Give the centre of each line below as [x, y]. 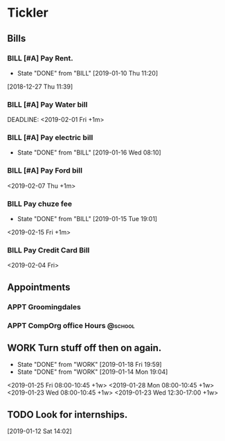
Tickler [28, 13]
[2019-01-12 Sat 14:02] [40, 431]
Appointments [39, 287]
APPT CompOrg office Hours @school [71, 325]
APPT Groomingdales [44, 306]
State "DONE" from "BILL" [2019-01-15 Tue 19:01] [87, 219]
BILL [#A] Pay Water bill [47, 104]
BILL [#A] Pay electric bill [50, 138]
